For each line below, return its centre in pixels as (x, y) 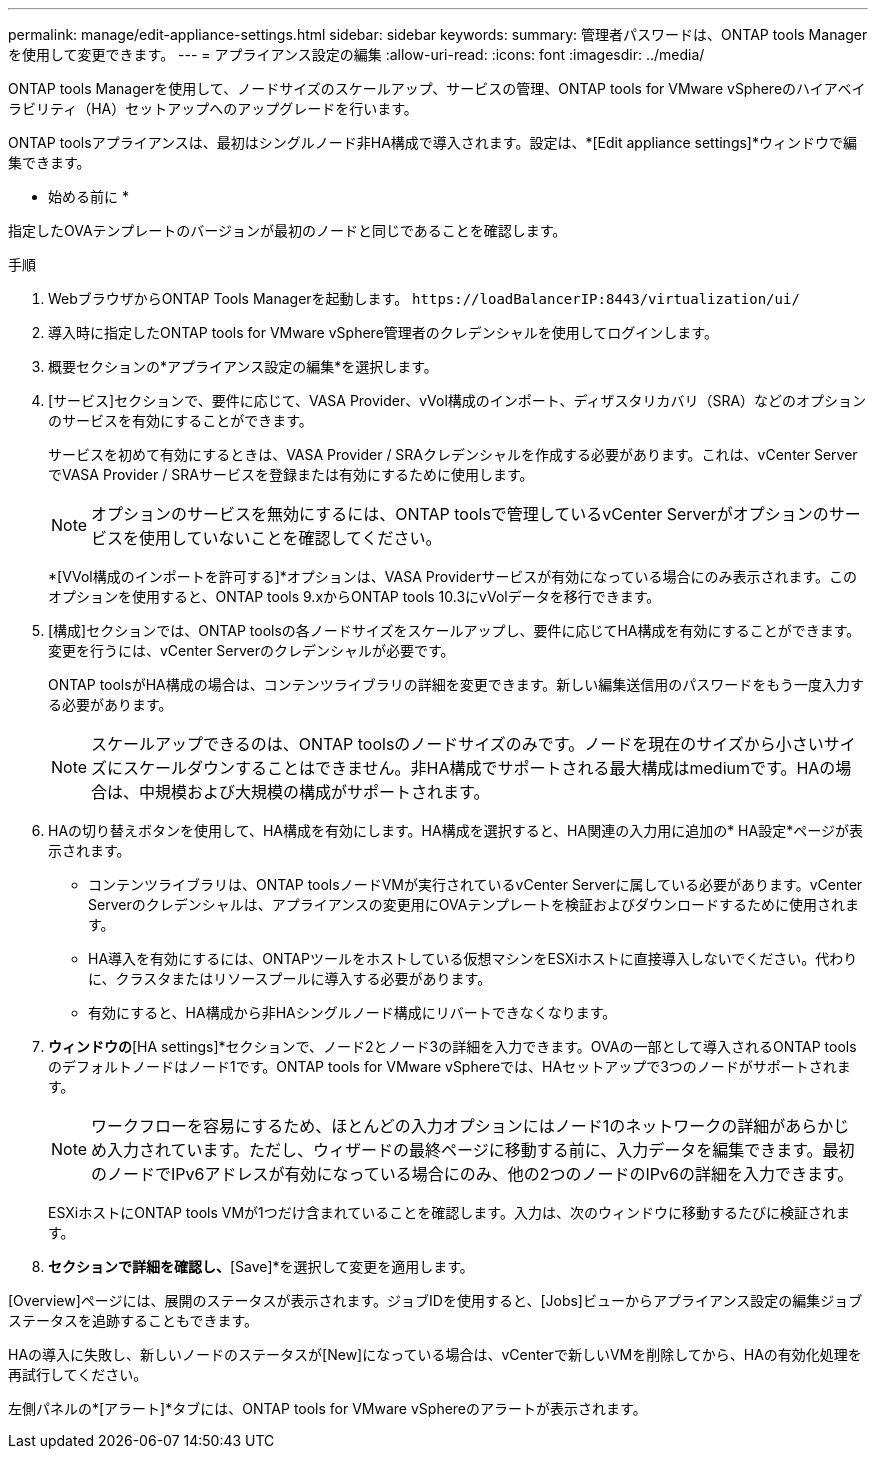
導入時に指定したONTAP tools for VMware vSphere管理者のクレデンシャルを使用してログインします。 (383, 332)
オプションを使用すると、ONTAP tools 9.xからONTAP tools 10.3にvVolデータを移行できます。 (354, 596)
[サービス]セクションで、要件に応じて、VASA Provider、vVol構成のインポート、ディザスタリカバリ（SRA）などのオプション (457, 400)
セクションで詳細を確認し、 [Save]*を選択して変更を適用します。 (261, 1266)
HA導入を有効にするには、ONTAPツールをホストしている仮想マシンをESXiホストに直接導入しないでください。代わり (473, 958)
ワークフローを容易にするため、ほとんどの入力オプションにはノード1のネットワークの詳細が (438, 1126)
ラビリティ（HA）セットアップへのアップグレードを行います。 (213, 108)
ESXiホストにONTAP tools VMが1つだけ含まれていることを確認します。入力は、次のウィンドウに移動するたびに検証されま (449, 1212)
